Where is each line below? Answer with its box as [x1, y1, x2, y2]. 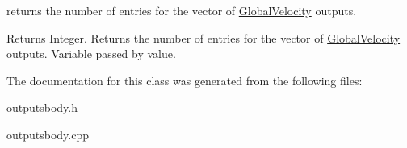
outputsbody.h [6, 99, 78, 116]
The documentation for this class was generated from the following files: [6, 72, 363, 88]
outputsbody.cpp [6, 125, 90, 142]
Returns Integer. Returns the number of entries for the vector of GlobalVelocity [6, 29, 401, 46]
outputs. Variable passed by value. [6, 45, 176, 62]
